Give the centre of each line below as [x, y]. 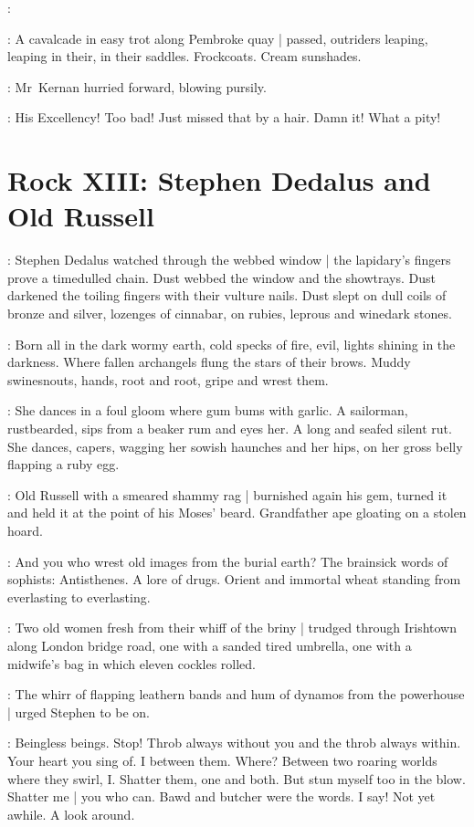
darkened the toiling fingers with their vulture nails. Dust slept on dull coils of [227, 295]
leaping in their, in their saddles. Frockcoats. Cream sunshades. [184, 56]
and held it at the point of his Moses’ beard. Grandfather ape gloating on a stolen [237, 513]
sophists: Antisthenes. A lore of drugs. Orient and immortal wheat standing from [234, 579]
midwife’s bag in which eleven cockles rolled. [132, 663]
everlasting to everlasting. [79, 597]
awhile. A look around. [71, 814]
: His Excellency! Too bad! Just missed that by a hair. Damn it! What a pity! [224, 117]
